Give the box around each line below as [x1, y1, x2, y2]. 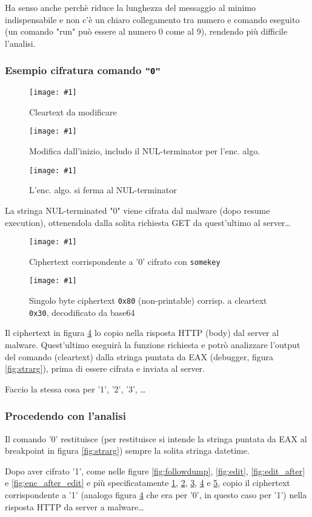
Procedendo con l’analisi [5, 408, 126, 423]
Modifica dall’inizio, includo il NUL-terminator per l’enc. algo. [29, 145, 261, 157]
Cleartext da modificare [29, 105, 117, 118]
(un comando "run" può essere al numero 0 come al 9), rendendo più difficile [5, 25, 288, 38]
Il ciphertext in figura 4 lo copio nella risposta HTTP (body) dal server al [5, 326, 279, 339]
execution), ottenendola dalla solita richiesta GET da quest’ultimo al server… [5, 216, 291, 228]
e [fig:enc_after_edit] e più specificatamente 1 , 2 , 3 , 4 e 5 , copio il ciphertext [5, 476, 290, 489]
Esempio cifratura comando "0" [5, 63, 161, 78]
